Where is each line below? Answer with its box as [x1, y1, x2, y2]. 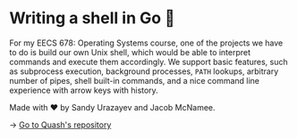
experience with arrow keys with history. [9, 85, 158, 95]
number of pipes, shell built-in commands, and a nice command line [9, 75, 260, 86]
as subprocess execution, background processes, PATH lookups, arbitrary [9, 66, 279, 77]
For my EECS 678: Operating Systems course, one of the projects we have [9, 37, 284, 48]
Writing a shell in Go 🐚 [9, 8, 176, 29]
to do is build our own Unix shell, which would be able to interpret [9, 46, 251, 57]
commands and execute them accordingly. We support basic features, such [9, 56, 288, 67]
